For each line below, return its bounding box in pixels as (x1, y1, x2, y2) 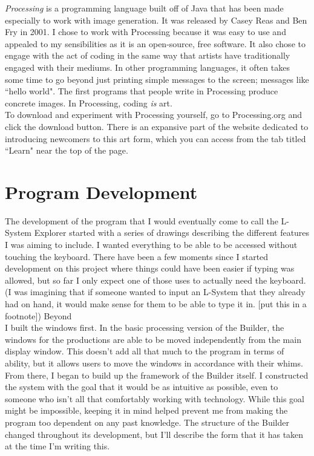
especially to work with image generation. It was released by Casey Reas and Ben (5, 13, 307, 26)
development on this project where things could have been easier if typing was (5, 262, 295, 275)
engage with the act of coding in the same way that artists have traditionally (5, 49, 290, 62)
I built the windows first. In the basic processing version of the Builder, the (5, 321, 284, 334)
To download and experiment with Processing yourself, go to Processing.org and (5, 108, 302, 121)
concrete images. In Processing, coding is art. (5, 96, 172, 109)
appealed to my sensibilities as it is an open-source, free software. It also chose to (5, 37, 306, 50)
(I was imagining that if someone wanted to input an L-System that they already (5, 285, 306, 298)
